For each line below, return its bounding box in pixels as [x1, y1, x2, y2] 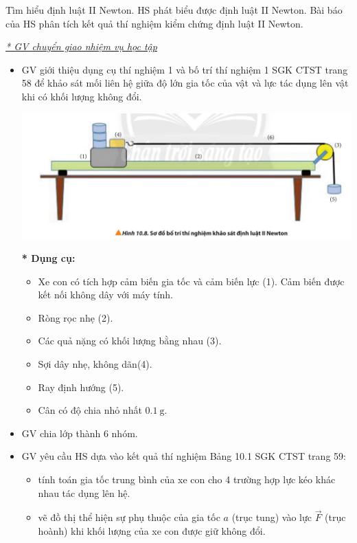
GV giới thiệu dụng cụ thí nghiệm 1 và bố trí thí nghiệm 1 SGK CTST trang [21, 62, 348, 76]
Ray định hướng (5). [38, 379, 124, 394]
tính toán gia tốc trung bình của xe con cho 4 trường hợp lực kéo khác [38, 472, 336, 486]
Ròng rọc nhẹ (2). [38, 310, 113, 324]
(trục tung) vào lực [231, 510, 312, 524]
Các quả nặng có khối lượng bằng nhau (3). [38, 333, 222, 348]
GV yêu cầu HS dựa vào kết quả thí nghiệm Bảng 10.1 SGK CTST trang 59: [21, 449, 346, 463]
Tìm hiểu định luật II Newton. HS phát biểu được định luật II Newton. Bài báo [5, 3, 343, 16]
